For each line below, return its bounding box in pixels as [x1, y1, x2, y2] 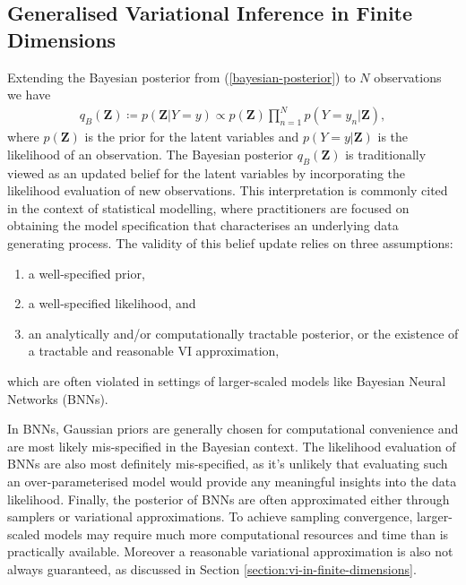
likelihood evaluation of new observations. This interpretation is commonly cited [7, 181, 448, 200]
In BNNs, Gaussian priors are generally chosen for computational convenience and [7, 419, 459, 438]
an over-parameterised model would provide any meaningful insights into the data [7, 472, 457, 491]
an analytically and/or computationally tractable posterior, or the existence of [28, 323, 459, 342]
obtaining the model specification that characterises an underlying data [7, 216, 399, 235]
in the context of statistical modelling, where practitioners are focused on [7, 198, 410, 217]
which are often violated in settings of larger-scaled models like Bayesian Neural [7, 372, 446, 391]
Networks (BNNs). [7, 389, 108, 408]
